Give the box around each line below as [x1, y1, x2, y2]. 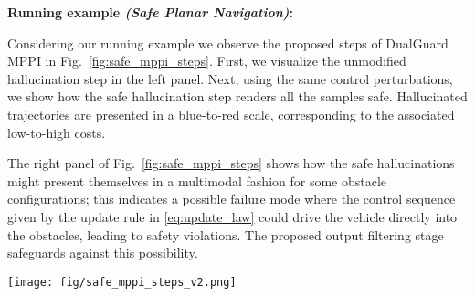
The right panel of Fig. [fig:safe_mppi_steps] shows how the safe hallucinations [7, 153, 455, 173]
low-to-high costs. [7, 122, 106, 142]
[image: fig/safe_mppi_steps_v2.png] [7, 275, 237, 289]
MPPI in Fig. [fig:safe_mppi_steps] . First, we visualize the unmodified [7, 51, 406, 70]
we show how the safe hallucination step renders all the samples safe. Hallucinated [7, 87, 468, 106]
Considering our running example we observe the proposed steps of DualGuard [7, 33, 449, 52]
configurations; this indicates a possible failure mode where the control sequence [7, 189, 456, 208]
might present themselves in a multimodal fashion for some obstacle [7, 171, 387, 190]
